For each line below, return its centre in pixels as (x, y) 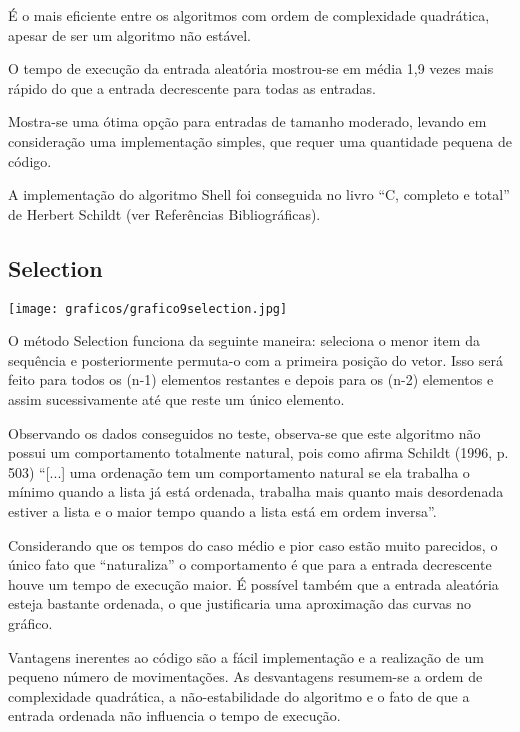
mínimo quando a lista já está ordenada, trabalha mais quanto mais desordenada (256, 491)
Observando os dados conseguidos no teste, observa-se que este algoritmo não (244, 432)
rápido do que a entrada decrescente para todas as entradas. (192, 87)
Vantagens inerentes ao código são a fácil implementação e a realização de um (246, 656)
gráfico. (30, 622)
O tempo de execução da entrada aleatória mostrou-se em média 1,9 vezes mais (251, 68)
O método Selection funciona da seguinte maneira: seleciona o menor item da (244, 340)
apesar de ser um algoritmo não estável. (129, 34)
